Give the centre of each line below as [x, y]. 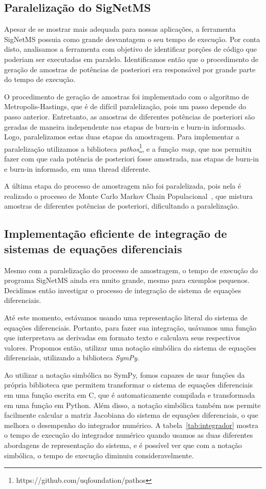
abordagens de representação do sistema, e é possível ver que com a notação [123, 445]
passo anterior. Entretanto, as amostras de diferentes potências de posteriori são [129, 116]
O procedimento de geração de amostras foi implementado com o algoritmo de [127, 96]
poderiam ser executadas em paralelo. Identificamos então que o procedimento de [131, 59]
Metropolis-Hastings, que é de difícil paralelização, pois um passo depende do [125, 106]
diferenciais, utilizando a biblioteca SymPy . [72, 358]
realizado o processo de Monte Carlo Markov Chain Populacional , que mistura [128, 196]
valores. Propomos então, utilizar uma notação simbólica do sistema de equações [130, 347]
